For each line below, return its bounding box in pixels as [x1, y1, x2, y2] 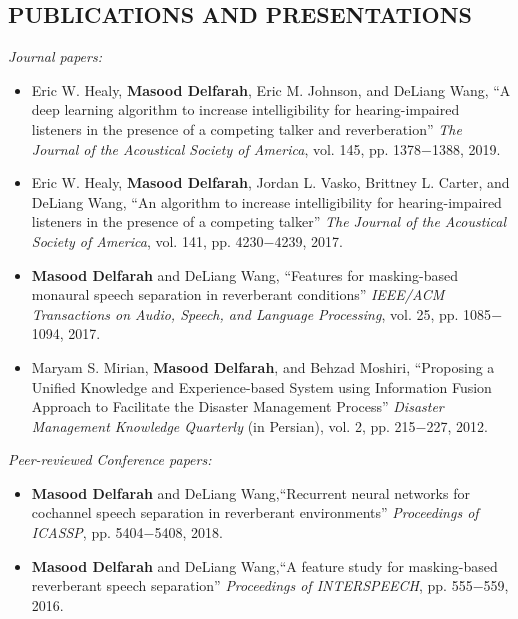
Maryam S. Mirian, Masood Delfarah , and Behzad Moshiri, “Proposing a [31, 356, 495, 377]
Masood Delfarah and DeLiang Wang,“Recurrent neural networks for [31, 482, 470, 503]
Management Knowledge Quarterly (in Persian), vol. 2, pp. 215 [31, 415, 416, 436]
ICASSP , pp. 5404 [31, 522, 144, 543]
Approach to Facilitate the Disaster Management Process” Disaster [31, 396, 444, 417]
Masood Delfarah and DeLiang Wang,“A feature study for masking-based [31, 555, 498, 576]
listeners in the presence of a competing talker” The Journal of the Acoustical [31, 211, 507, 232]
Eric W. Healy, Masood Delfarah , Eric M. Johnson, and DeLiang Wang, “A [31, 79, 511, 100]
